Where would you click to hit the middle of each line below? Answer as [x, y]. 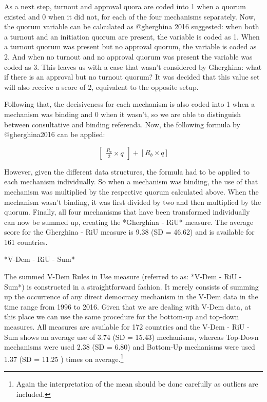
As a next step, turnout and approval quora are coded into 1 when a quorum [125, 6]
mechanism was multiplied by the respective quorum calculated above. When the [131, 191]
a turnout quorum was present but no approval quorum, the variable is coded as [130, 46]
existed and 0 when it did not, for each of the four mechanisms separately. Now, [130, 16]
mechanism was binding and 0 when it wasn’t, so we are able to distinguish [122, 114]
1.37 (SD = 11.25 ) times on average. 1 [64, 358]
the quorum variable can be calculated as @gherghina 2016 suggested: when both [132, 26]
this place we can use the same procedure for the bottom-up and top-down [122, 317]
